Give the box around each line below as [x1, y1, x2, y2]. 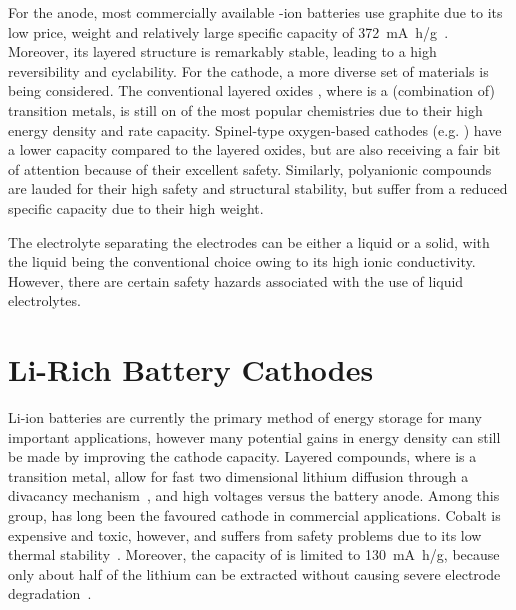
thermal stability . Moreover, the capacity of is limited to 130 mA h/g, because [8, 544, 500, 565]
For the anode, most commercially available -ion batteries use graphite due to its [8, 2, 503, 22]
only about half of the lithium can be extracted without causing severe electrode [8, 563, 501, 584]
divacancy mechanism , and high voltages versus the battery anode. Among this [8, 485, 500, 506]
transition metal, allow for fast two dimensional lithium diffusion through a [8, 465, 469, 486]
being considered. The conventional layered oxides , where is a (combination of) [8, 80, 495, 101]
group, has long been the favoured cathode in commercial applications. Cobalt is [8, 505, 501, 525]
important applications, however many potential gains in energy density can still [8, 426, 501, 447]
